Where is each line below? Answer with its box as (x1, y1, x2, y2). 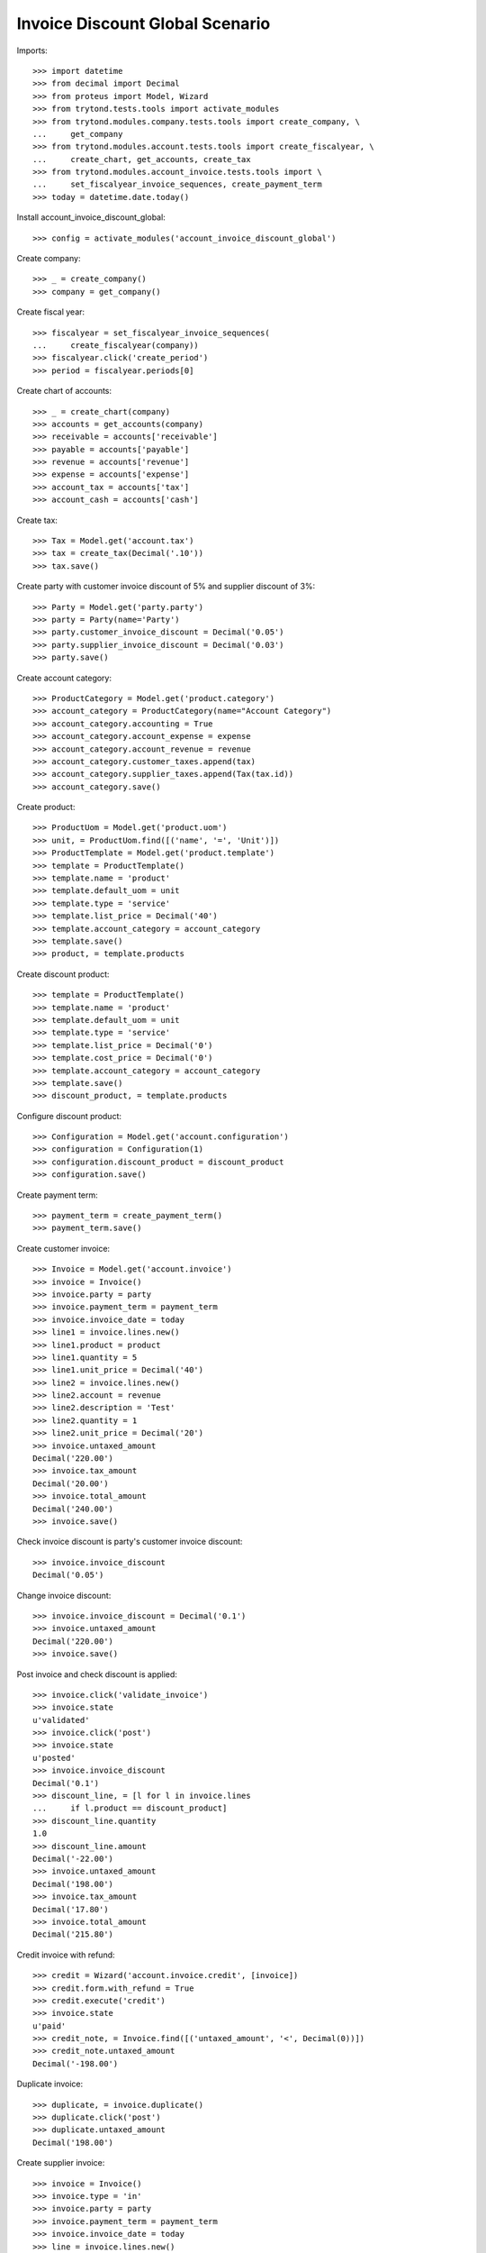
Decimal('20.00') (32, 1478, 109, 1489)
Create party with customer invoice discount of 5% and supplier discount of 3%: (16, 581, 316, 592)
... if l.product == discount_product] (32, 1803, 228, 1813)
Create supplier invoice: (16, 2157, 105, 2168)
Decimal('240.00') (32, 1503, 114, 1514)
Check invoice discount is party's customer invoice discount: (16, 1537, 243, 1547)
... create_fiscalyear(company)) (32, 340, 200, 351)
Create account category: (16, 672, 112, 683)
